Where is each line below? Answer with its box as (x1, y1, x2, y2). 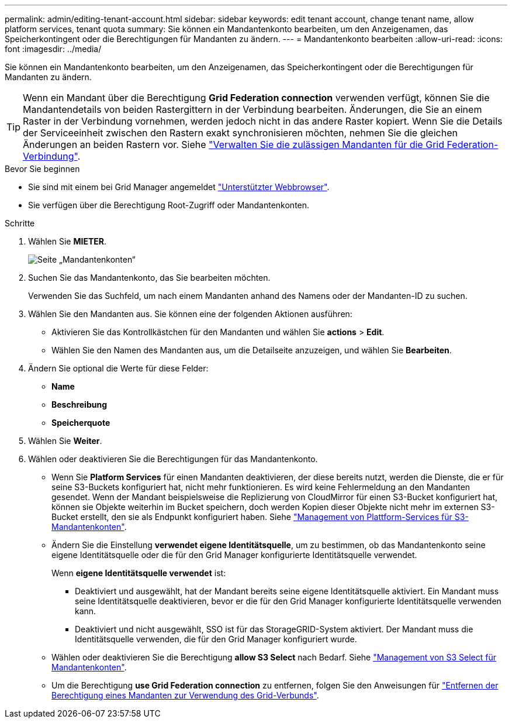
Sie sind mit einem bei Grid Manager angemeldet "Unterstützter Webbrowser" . (28, 182, 330, 192)
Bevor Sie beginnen (5, 164, 80, 174)
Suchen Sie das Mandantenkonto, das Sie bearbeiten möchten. (28, 273, 271, 283)
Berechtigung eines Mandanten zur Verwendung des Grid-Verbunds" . (51, 690, 319, 700)
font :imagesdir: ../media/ (5, 44, 102, 54)
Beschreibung (51, 400, 107, 409)
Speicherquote (51, 418, 110, 428)
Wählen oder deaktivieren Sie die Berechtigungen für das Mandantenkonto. (28, 454, 318, 464)
